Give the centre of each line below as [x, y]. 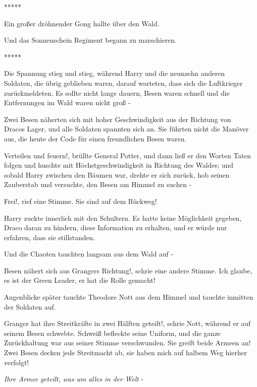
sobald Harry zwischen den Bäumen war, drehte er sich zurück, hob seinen [117, 174]
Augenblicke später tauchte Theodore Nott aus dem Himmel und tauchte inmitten [129, 297]
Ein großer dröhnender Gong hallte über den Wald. [82, 23]
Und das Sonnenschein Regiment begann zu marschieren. [90, 40]
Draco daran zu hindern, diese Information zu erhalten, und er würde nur [116, 227]
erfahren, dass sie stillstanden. [50, 237]
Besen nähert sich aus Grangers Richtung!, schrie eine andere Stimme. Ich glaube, [128, 270]
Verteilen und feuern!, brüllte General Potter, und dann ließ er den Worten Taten [128, 155]
